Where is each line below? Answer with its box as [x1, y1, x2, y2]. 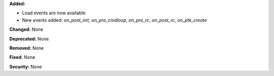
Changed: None [9, 26, 43, 32]
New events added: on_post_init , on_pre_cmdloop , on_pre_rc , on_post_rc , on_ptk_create [22, 17, 208, 23]
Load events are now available [22, 10, 86, 16]
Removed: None [9, 45, 44, 51]
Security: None [9, 63, 42, 69]
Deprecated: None [9, 35, 49, 42]
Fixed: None [9, 54, 36, 60]
